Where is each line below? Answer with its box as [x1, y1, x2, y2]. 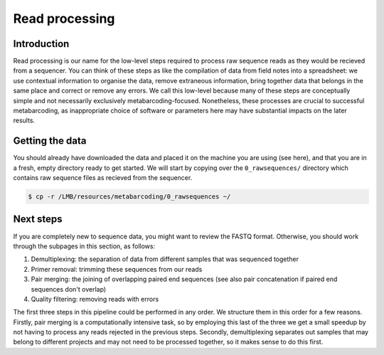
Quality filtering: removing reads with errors [31, 295, 159, 303]
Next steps [13, 213, 63, 226]
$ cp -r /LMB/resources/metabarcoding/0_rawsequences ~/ [28, 193, 231, 201]
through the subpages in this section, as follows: [13, 242, 156, 250]
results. [13, 116, 36, 124]
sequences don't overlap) [31, 285, 107, 293]
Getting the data [13, 135, 87, 147]
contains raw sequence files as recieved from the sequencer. [13, 174, 193, 182]
